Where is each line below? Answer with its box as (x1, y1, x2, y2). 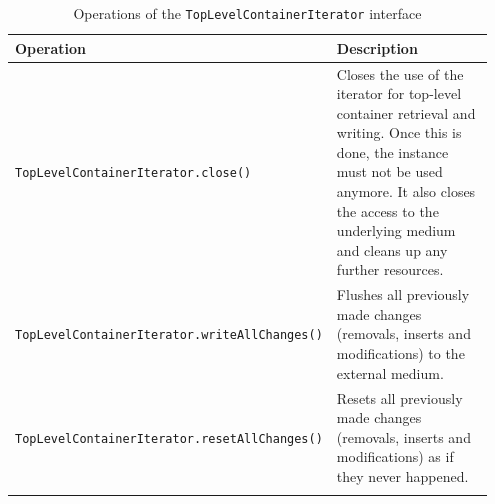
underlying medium (336, 220, 456, 241)
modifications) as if (336, 446, 454, 467)
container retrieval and (336, 102, 476, 123)
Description (336, 37, 418, 58)
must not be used (336, 161, 443, 182)
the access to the (336, 200, 439, 221)
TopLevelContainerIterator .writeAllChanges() (15, 328, 323, 343)
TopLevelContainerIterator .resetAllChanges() (15, 431, 323, 446)
